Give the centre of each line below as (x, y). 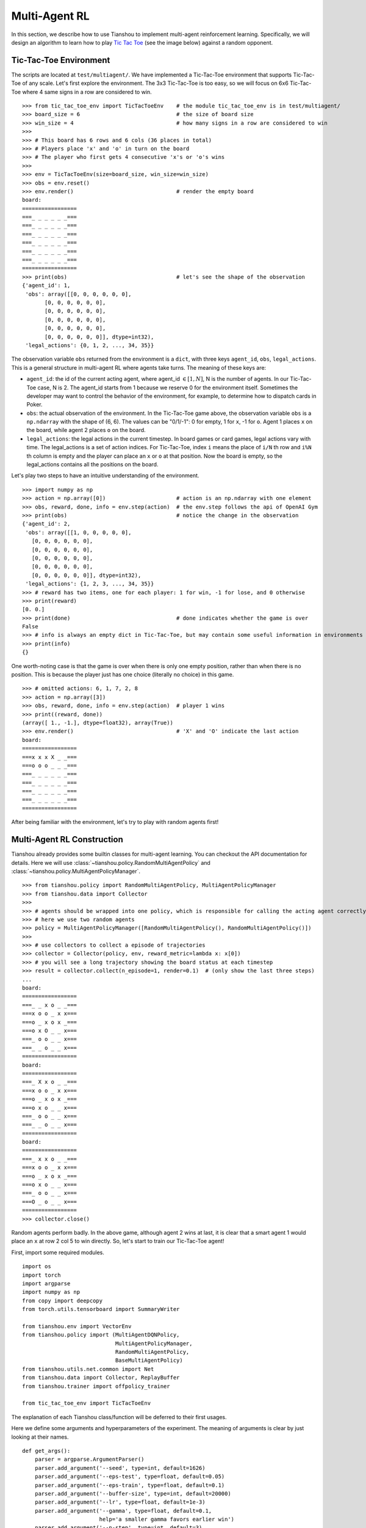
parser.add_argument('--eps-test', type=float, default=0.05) (130, 1477)
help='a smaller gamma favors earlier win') (167, 1519)
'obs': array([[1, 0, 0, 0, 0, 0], (78, 532)
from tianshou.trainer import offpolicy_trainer (96, 1386)
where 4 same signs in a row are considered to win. (87, 92)
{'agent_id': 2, (46, 524)
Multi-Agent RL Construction (67, 839)
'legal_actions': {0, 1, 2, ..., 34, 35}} (90, 345)
